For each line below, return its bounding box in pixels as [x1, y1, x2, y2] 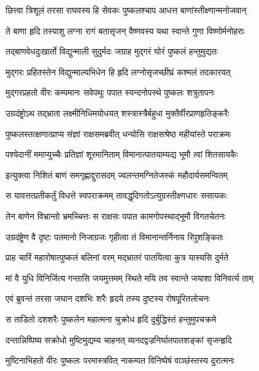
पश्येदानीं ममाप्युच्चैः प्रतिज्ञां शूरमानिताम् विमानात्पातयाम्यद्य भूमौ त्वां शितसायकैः [6, 148, 238, 161]
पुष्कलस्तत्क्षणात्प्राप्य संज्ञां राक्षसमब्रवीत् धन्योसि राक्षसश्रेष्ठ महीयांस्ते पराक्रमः [6, 127, 231, 140]
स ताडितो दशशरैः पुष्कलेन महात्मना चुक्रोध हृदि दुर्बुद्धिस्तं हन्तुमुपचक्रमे [6, 312, 217, 325]
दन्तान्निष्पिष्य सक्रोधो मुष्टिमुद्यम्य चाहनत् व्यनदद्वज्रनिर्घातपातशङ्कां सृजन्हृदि [6, 333, 232, 346]
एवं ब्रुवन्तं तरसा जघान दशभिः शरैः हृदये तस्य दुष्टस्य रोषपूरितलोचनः [6, 292, 210, 305]
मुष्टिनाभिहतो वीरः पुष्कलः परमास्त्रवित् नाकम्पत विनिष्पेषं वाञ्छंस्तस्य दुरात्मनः [6, 354, 234, 367]
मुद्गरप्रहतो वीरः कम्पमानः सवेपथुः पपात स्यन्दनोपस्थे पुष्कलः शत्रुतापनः [6, 86, 215, 99]
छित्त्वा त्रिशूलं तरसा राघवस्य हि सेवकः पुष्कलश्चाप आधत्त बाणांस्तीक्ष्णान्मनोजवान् [6, 4, 247, 16]
